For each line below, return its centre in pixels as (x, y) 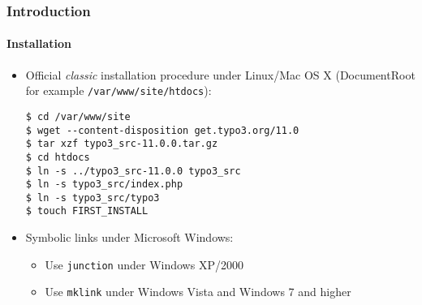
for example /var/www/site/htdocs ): (118, 90)
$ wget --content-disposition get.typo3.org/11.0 (162, 130)
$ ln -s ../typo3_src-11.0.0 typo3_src (133, 171)
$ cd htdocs (58, 157)
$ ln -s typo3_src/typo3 (93, 198)
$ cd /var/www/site (78, 116)
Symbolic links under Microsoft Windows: (129, 237)
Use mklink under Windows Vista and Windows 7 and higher (198, 292)
